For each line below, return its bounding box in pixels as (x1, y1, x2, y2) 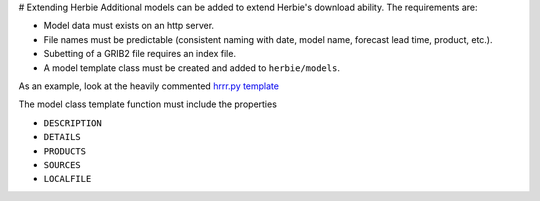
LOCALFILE (43, 173, 92, 185)
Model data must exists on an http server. (43, 20, 215, 32)
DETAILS (43, 131, 82, 143)
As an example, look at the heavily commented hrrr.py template (18, 80, 280, 92)
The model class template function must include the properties (18, 98, 277, 110)
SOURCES (43, 159, 82, 170)
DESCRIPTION (43, 117, 102, 129)
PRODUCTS (43, 145, 87, 157)
